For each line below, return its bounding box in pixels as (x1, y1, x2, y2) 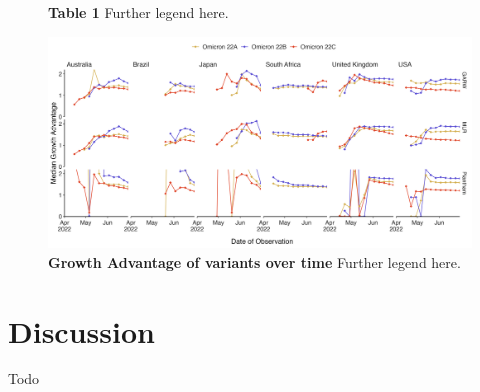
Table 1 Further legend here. (48, 2, 229, 22)
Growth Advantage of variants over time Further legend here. (48, 251, 461, 272)
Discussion (8, 310, 155, 351)
